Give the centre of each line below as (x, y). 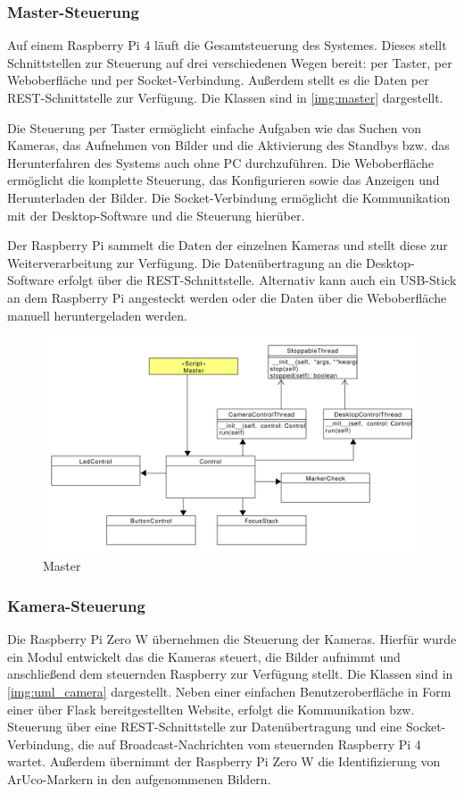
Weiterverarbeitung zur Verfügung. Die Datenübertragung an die (185, 262)
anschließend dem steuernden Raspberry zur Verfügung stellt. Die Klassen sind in (230, 674)
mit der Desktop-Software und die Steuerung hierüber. (156, 215)
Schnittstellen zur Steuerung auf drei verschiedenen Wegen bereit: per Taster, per (230, 62)
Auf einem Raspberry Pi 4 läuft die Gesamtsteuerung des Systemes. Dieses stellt (227, 45)
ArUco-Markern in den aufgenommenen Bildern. (139, 778)
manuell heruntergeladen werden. (97, 315)
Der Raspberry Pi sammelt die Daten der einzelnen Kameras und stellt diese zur (228, 245)
